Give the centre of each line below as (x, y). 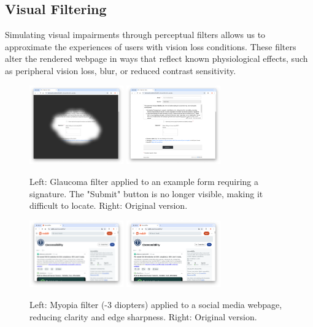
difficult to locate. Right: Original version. (109, 205)
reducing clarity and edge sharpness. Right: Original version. (143, 316)
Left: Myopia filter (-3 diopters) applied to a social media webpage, (156, 305)
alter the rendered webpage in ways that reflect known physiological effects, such (156, 58)
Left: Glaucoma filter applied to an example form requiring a (144, 181)
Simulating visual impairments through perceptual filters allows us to (135, 35)
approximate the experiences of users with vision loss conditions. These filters (151, 46)
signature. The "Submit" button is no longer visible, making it (146, 193)
